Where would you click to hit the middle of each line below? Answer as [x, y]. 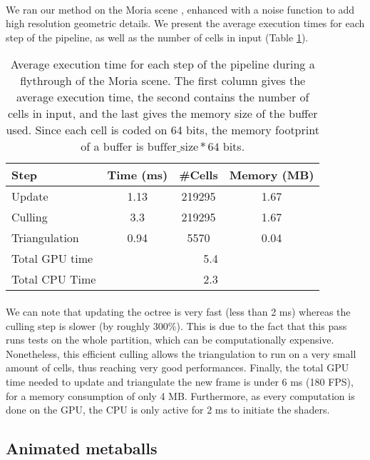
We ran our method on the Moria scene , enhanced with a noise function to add [180, 9]
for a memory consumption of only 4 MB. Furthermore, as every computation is [180, 395]
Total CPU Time [54, 279]
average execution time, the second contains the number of [163, 97]
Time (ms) [138, 175]
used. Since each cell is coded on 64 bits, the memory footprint [163, 130]
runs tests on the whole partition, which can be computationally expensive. [170, 340]
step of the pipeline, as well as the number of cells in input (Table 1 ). [157, 37]
